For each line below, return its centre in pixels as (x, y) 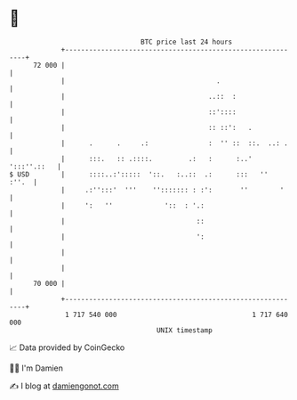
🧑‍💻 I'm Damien (36, 368)
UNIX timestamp (185, 330)
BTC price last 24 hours (187, 42)
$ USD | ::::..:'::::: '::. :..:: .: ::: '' (139, 174)
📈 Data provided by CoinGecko (67, 347)
